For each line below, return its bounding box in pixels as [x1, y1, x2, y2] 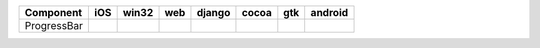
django [196, 6, 231, 19]
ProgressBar [24, 19, 84, 32]
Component [24, 6, 83, 19]
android [310, 6, 349, 19]
